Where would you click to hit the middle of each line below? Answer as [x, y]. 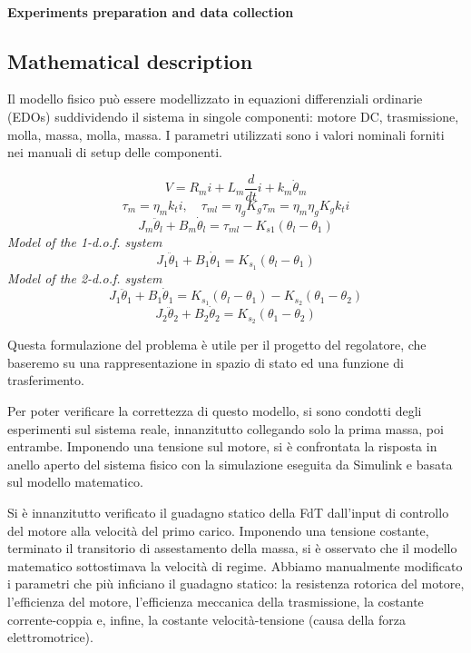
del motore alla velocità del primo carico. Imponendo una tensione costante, [218, 530]
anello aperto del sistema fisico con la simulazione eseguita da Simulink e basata [230, 464]
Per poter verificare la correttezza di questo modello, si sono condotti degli [215, 411]
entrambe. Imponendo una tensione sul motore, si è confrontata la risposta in [222, 446]
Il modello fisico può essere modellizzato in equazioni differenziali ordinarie [215, 99]
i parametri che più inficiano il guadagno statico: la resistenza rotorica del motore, [236, 584]
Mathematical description [130, 60]
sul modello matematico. [75, 482]
